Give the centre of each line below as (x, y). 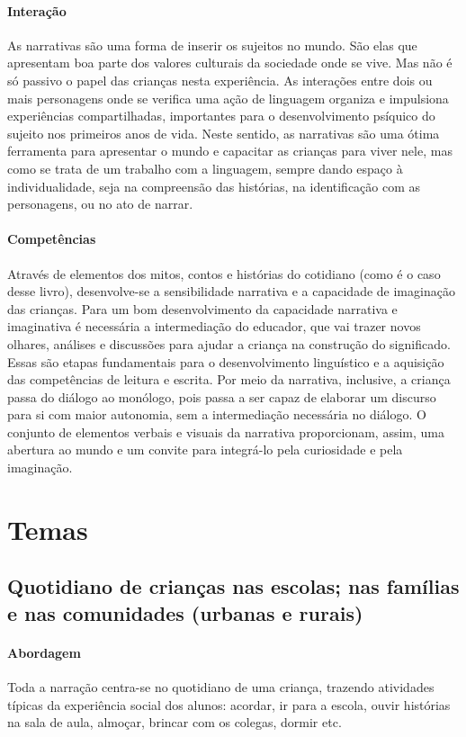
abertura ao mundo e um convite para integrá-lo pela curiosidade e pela (205, 449)
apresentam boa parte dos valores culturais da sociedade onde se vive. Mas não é (230, 63)
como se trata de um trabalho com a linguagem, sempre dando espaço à (205, 168)
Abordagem (44, 652)
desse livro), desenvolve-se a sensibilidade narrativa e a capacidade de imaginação (231, 291)
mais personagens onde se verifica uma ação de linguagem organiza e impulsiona (228, 98)
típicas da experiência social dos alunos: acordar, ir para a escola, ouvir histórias (229, 704)
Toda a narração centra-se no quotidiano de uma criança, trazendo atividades (221, 687)
